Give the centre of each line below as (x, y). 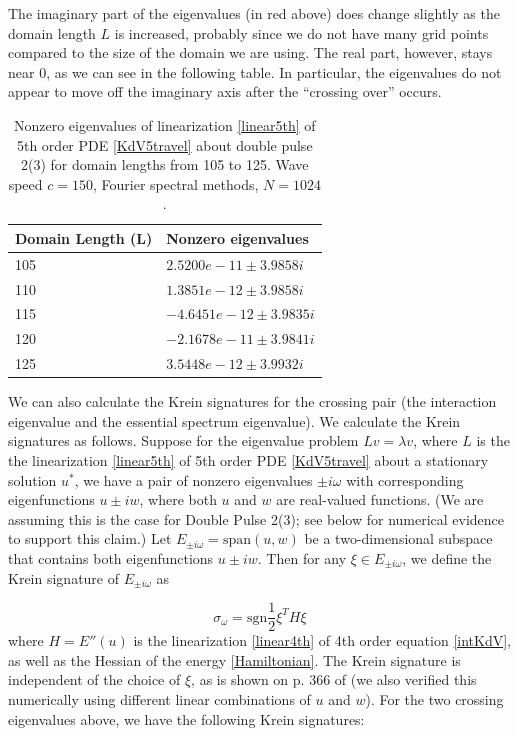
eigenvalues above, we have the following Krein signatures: (186, 718)
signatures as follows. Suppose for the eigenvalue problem (183, 440)
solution (32, 479)
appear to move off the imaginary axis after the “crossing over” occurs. (225, 91)
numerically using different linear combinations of (159, 699)
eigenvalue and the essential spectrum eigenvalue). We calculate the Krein (234, 420)
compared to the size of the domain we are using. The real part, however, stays (250, 52)
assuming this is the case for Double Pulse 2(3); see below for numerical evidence (256, 518)
